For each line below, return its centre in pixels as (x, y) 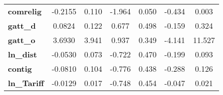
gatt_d (22, 25)
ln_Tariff (26, 83)
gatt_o (22, 40)
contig (20, 69)
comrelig (25, 11)
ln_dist (22, 54)
